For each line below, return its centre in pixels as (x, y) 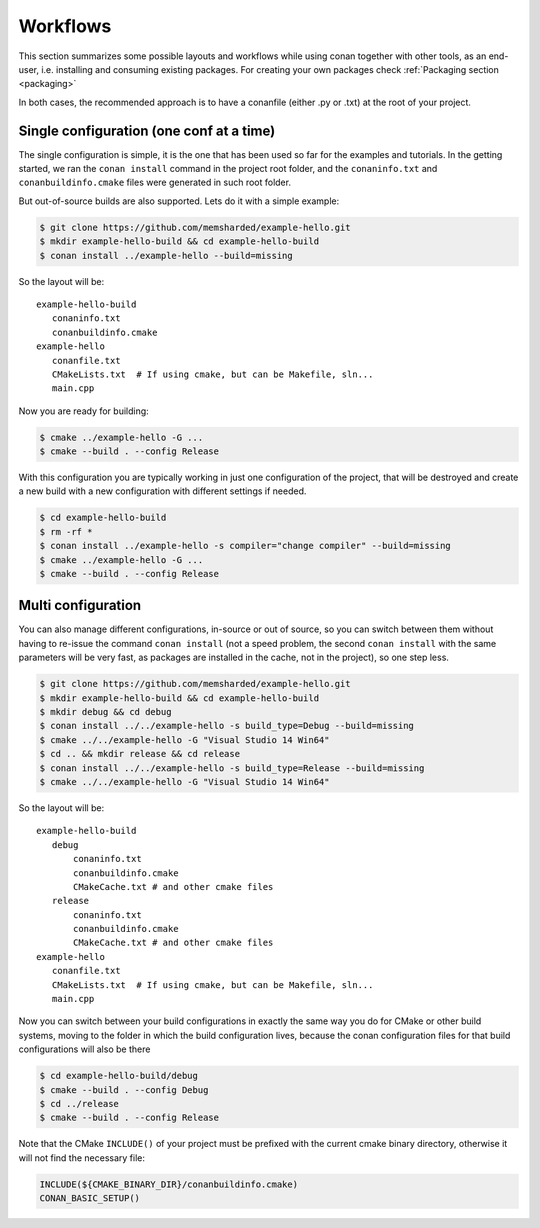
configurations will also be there (84, 1049)
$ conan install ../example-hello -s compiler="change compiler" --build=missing (245, 546)
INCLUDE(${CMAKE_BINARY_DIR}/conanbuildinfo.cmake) (169, 1184)
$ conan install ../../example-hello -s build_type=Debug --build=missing (227, 726)
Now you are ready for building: (83, 411)
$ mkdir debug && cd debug (105, 712)
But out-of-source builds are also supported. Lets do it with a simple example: (179, 201)
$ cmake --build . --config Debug (124, 1089)
